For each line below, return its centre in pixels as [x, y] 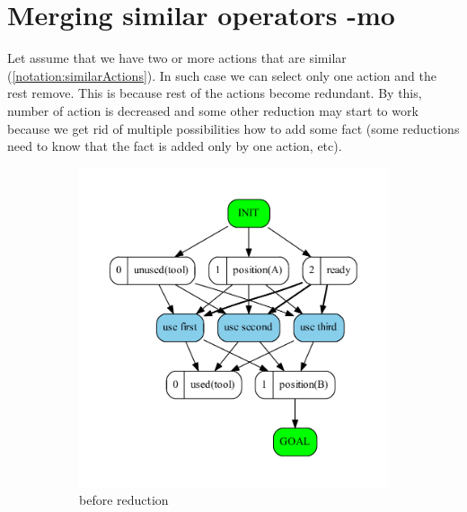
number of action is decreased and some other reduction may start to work [213, 110]
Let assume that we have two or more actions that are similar [177, 58]
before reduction [124, 500]
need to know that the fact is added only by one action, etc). [175, 146]
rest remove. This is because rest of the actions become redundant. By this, [215, 93]
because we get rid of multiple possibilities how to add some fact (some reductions [233, 128]
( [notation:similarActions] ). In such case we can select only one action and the [222, 75]
